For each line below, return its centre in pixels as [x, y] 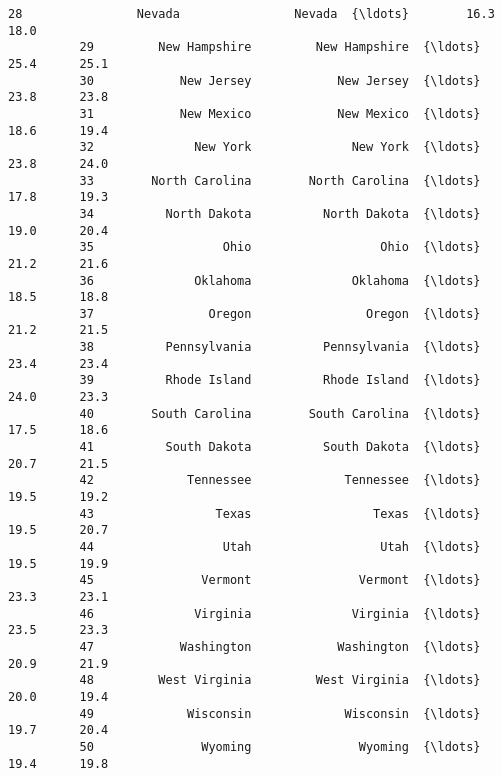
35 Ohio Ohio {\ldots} [280, 247]
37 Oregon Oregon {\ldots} [280, 313]
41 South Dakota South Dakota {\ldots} [280, 447]
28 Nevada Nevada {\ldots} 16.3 [251, 14]
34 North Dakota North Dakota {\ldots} [280, 213]
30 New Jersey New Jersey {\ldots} [280, 80]
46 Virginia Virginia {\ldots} [280, 613]
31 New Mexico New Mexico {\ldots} [280, 113]
